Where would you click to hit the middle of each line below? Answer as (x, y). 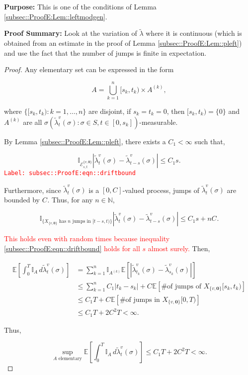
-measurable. (159, 122)
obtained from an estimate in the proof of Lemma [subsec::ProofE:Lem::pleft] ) (123, 43)
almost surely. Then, (179, 248)
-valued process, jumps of (161, 190)
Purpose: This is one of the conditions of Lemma (80, 6)
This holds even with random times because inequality (87, 238)
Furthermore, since (33, 190)
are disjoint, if (110, 111)
